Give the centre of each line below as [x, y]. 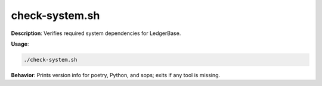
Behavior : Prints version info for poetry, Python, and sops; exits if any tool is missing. [116, 75]
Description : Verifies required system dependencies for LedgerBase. [96, 33]
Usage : [20, 44]
